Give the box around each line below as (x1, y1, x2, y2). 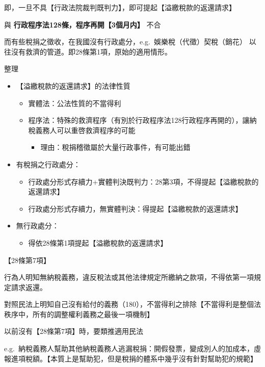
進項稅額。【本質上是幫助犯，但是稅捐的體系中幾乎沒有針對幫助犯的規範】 (11, 353, 257, 363)
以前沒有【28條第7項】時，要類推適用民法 (4, 326, 143, 336)
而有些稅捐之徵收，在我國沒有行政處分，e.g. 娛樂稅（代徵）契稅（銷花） (4, 36, 247, 47)
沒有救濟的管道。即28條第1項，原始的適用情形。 (11, 46, 172, 57)
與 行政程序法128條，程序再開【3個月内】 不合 (4, 19, 161, 30)
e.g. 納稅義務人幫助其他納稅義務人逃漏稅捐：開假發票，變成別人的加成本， (4, 343, 254, 354)
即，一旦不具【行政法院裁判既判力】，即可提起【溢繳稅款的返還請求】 (4, 2, 236, 12)
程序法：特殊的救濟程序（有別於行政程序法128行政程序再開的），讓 (28, 115, 250, 125)
